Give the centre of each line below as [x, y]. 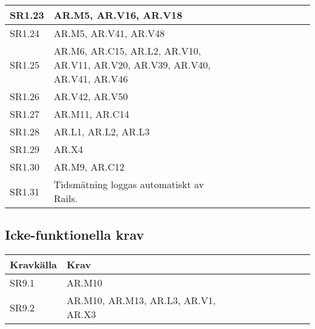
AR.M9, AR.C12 [89, 167]
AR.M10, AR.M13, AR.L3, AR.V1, [141, 300]
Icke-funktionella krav [75, 235]
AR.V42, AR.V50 [91, 96]
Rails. [66, 198]
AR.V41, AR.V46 [91, 79]
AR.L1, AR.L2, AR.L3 [101, 131]
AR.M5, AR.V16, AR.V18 [118, 15]
